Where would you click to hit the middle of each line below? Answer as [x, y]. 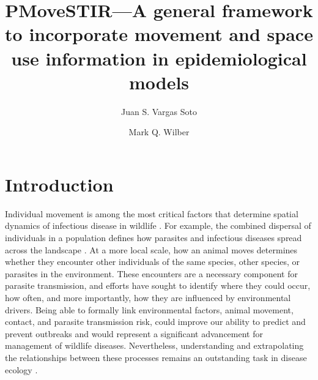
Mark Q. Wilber [159, 132]
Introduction [59, 184]
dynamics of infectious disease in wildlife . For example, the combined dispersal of [158, 225]
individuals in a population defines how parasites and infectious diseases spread [153, 237]
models [159, 82]
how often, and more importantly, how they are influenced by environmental [148, 297]
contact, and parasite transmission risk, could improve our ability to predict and [155, 322]
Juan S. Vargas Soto [159, 111]
